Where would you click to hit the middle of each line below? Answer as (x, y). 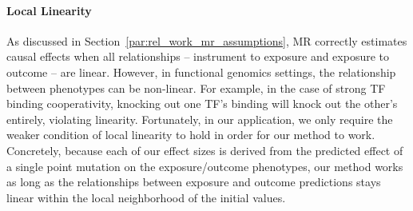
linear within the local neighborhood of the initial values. (146, 197)
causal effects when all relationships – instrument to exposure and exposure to (198, 56)
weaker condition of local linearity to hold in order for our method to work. (191, 135)
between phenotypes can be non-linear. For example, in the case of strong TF (196, 88)
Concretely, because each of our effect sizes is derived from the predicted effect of (205, 150)
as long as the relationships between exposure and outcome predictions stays (194, 182)
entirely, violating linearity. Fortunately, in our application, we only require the (200, 119)
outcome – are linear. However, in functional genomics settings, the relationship (201, 72)
